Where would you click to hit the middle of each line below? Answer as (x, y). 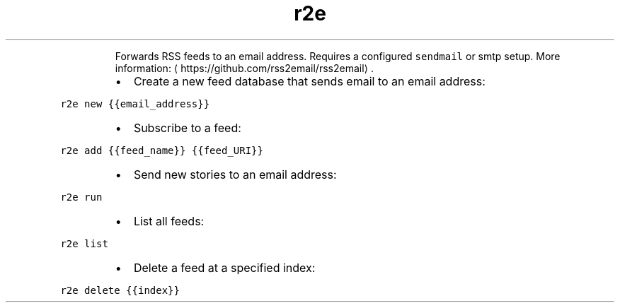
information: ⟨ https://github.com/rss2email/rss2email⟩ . (244, 68)
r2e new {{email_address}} (135, 103)
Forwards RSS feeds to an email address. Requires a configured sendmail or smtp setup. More (338, 56)
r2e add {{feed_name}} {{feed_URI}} (162, 150)
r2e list (84, 243)
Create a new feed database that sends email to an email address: (309, 81)
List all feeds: (169, 221)
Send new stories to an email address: (235, 174)
